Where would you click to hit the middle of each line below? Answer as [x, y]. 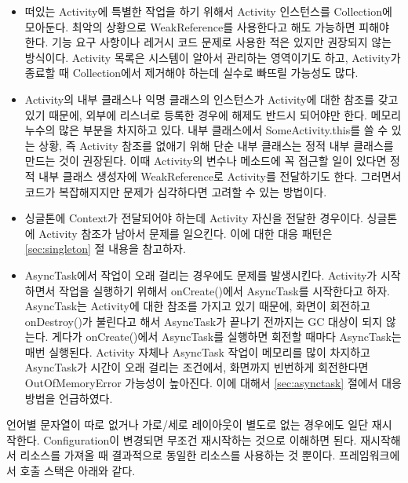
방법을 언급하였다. [69, 398]
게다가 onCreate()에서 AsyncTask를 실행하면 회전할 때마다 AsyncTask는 [227, 337]
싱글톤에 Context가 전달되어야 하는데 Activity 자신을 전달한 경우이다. [194, 218]
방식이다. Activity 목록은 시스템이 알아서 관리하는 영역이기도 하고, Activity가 [213, 57]
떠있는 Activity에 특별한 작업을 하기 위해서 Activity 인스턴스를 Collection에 [208, 11]
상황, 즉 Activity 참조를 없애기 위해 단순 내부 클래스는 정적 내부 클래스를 [216, 145]
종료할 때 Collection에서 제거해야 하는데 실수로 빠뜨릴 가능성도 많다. [191, 73]
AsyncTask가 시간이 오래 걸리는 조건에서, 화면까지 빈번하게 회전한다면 [197, 367]
